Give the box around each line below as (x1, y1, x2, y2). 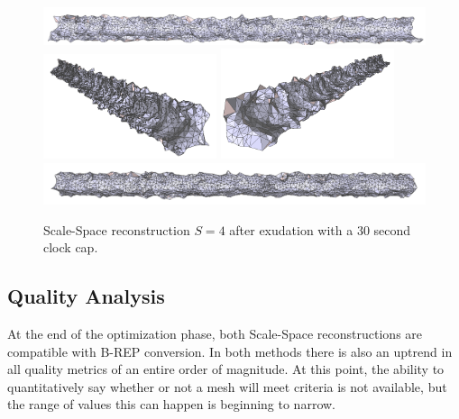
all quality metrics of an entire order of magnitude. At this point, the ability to (7, 360, 445, 378)
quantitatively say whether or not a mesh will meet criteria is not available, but (7, 377, 447, 396)
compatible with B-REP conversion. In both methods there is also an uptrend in (7, 342, 453, 360)
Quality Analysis (7, 282, 165, 310)
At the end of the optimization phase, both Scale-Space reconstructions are (7, 323, 423, 342)
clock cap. (43, 238, 98, 257)
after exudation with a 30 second (229, 220, 411, 239)
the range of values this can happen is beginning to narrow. (7, 395, 335, 414)
